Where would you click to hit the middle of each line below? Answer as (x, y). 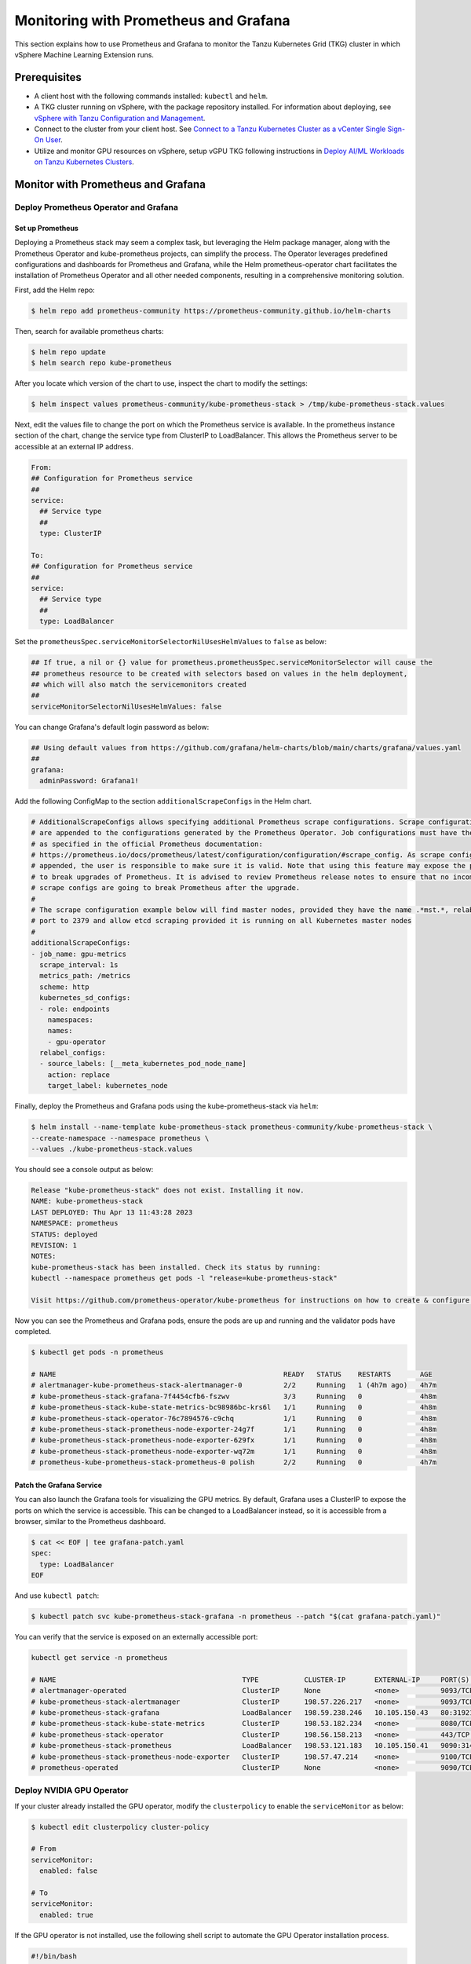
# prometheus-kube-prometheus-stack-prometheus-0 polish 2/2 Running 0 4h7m (234, 1462)
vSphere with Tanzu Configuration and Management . (120, 118)
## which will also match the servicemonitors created (139, 685)
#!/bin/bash (54, 1956)
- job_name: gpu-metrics (79, 954)
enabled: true (67, 1915)
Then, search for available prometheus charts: (89, 331)
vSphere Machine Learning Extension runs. (84, 54)
